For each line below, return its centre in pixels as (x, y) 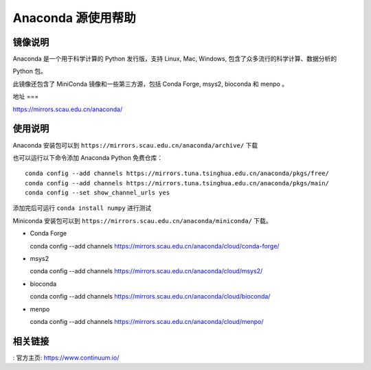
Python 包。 (30, 71)
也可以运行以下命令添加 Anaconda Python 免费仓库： (88, 157)
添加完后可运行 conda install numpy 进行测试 (82, 208)
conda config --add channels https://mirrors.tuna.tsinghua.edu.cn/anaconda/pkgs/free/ (177, 174)
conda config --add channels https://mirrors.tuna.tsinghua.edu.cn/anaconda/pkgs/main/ (177, 183)
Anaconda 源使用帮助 (75, 18)
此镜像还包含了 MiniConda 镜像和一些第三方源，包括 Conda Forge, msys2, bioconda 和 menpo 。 (150, 84)
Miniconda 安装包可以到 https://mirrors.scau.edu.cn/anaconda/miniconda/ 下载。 (142, 220)
